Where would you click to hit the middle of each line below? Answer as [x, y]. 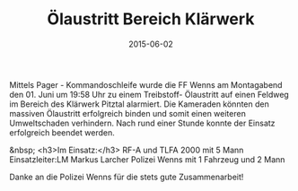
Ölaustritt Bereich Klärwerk [151, 19]
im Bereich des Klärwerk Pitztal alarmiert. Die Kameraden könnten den [139, 104]
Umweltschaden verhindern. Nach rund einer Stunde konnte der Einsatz [142, 123]
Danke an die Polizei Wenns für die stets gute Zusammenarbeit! [127, 177]
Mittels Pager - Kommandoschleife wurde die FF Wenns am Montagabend [146, 84]
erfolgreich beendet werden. [62, 132]
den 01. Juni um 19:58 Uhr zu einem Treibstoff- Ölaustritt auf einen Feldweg [149, 94]
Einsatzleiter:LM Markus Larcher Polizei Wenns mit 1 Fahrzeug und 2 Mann [147, 159]
